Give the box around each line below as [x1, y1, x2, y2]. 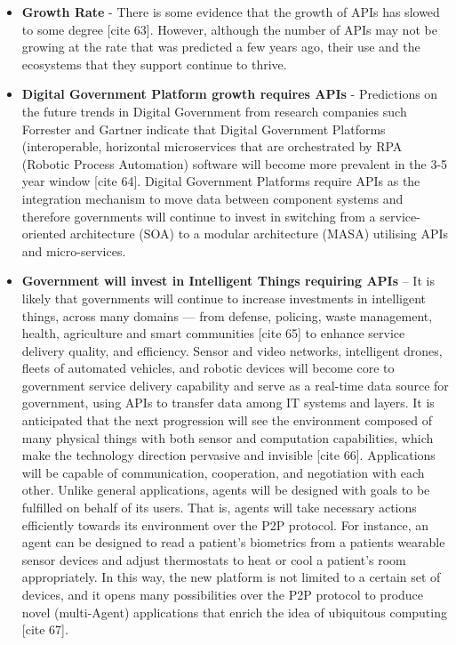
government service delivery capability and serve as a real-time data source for [21, 375, 449, 394]
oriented [21, 224, 67, 243]
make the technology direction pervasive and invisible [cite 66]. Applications [21, 446, 436, 464]
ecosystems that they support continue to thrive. [21, 54, 287, 73]
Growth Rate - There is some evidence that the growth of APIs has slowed [21, 3, 440, 20]
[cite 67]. [21, 620, 68, 639]
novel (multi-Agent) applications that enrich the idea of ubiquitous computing [21, 602, 447, 621]
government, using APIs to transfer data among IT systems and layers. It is [21, 393, 435, 412]
